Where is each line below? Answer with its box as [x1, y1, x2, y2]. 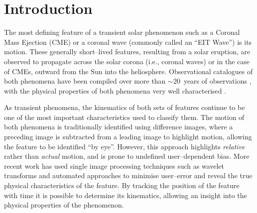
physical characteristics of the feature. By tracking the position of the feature [4, 180, 240, 191]
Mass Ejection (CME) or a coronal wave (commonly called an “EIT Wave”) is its [4, 36, 252, 47]
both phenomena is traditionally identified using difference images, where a [4, 121, 233, 132]
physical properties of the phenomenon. [4, 200, 124, 210]
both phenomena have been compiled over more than [4, 76, 166, 86]
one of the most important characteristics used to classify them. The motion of [4, 111, 245, 122]
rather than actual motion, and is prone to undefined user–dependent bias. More [4, 151, 250, 161]
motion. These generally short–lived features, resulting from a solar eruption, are [4, 46, 251, 57]
